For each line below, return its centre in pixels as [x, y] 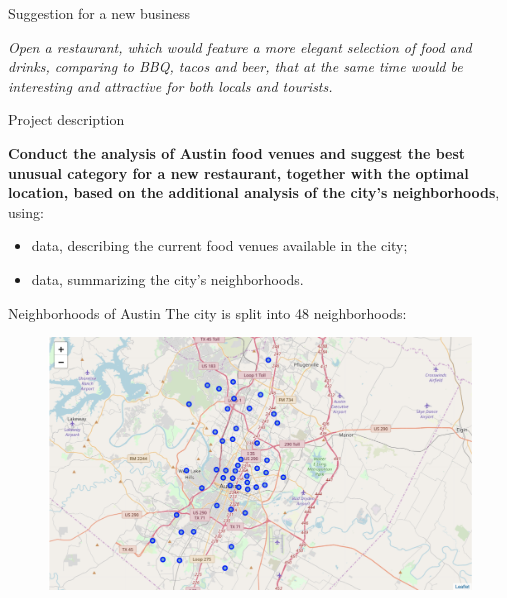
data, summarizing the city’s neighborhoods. [167, 278]
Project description [66, 119]
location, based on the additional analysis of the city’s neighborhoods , [254, 192]
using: [26, 211]
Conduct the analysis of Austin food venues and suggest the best [237, 152]
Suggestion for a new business [99, 13]
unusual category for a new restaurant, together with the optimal [238, 172]
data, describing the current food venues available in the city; [219, 245]
